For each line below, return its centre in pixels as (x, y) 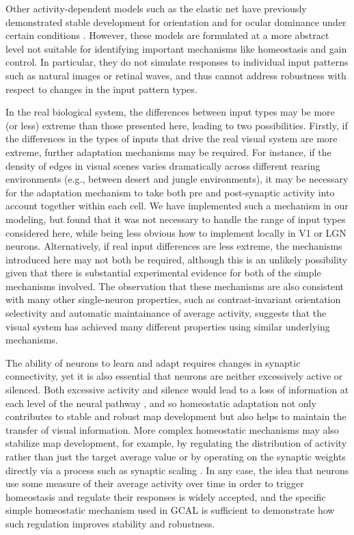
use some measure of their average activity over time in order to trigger (155, 483)
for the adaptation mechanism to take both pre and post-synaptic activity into (170, 192)
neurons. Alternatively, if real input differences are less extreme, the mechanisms (174, 246)
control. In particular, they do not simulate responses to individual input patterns (177, 62)
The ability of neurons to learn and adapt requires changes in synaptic (153, 362)
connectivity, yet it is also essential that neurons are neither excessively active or (174, 376)
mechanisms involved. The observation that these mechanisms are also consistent (175, 286)
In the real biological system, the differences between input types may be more (170, 112)
